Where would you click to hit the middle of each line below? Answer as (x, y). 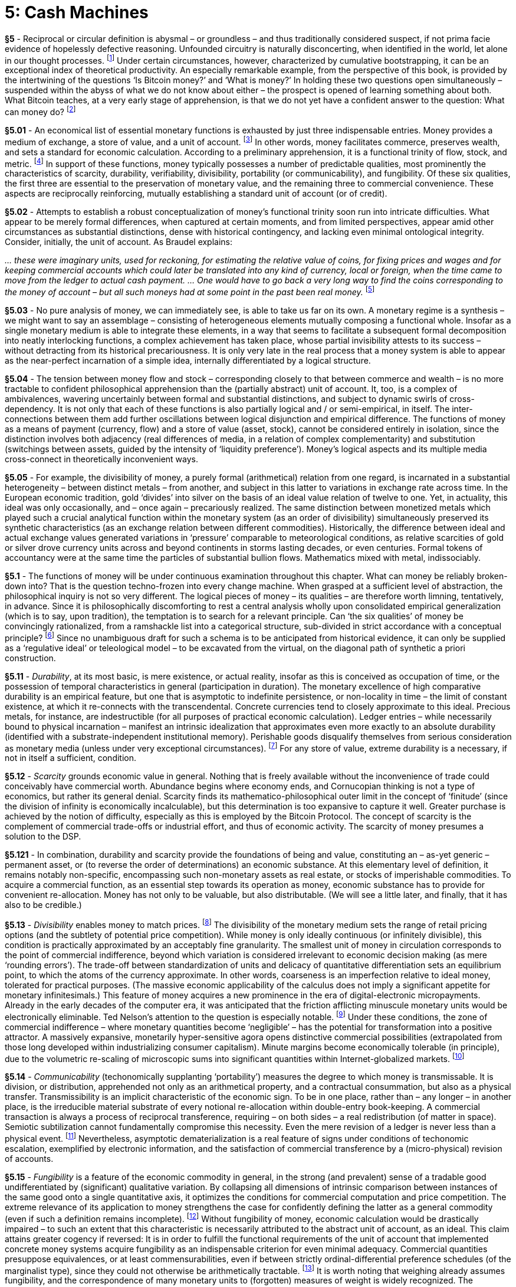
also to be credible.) (43, 905)
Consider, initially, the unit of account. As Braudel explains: (119, 242)
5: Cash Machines (77, 12)
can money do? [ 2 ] (40, 111)
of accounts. (29, 1158)
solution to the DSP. (43, 837)
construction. (30, 658)
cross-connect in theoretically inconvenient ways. (101, 459)
